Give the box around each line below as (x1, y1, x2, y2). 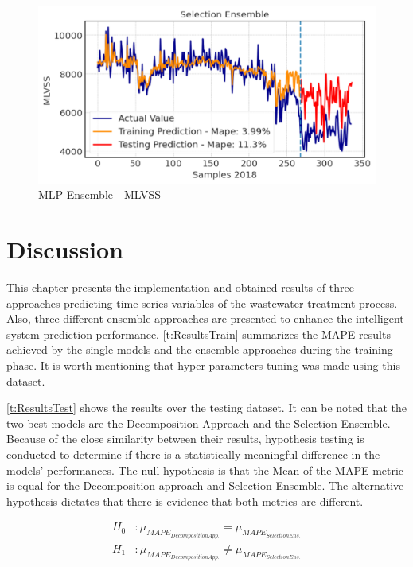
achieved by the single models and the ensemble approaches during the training (6, 341, 393, 358)
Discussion (6, 233, 123, 266)
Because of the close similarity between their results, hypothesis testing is (6, 430, 364, 447)
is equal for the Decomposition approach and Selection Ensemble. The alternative (6, 477, 404, 494)
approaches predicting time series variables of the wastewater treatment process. (6, 294, 398, 311)
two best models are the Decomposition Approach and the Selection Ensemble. (6, 414, 391, 431)
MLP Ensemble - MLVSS (38, 186, 162, 203)
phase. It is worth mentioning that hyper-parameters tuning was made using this (6, 357, 400, 374)
